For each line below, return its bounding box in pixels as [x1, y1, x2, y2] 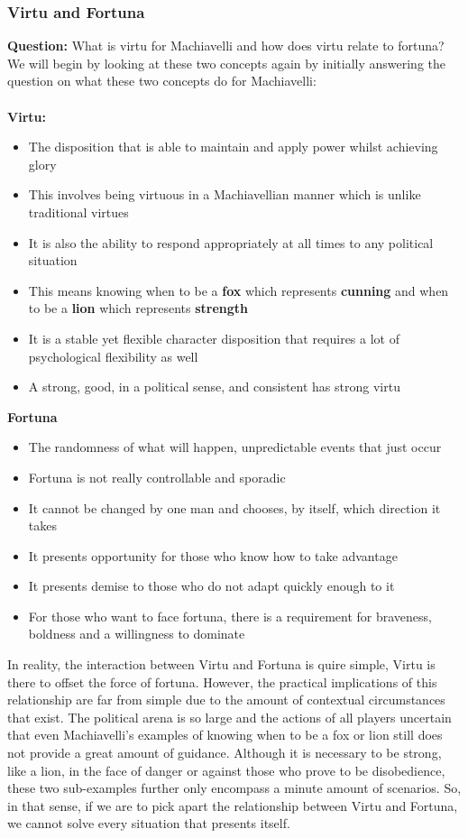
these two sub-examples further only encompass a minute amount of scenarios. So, [7, 778, 462, 797]
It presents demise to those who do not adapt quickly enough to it [28, 576, 395, 595]
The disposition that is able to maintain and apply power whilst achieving [28, 137, 438, 156]
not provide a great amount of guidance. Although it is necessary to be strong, [7, 743, 442, 762]
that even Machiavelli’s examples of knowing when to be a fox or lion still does [7, 725, 443, 744]
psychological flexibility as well [28, 346, 198, 365]
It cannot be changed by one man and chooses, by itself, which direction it [28, 498, 441, 517]
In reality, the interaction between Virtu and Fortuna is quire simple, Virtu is [7, 655, 436, 674]
